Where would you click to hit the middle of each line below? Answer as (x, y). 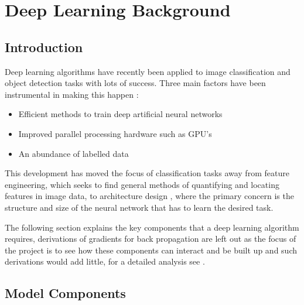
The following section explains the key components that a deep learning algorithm (152, 227)
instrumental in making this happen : (72, 94)
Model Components (65, 293)
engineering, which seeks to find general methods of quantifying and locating (142, 184)
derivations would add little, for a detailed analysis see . (105, 261)
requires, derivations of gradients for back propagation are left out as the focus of (151, 239)
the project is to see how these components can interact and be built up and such (151, 250)
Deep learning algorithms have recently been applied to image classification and (148, 71)
